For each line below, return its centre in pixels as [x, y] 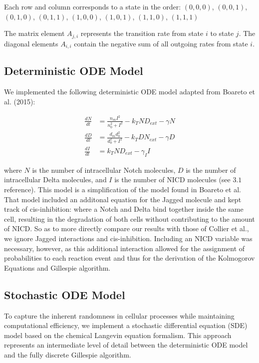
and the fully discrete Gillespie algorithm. [68, 354]
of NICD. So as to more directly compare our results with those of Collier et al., [127, 228]
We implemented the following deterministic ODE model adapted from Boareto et [129, 92]
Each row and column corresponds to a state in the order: [93, 6]
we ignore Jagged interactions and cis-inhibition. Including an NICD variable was [128, 238]
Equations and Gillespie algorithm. [57, 267]
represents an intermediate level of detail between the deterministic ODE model [126, 345]
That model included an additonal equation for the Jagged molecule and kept [123, 199]
